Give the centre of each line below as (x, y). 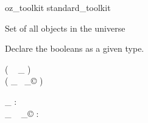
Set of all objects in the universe (65, 28)
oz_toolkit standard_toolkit (58, 7)
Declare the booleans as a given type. (75, 48)
